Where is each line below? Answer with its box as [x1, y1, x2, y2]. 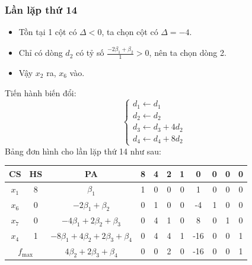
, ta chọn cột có [101, 26, 158, 38]
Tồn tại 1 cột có [18, 26, 77, 38]
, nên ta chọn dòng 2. [149, 46, 227, 59]
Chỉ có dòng [18, 46, 63, 59]
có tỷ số [75, 46, 104, 59]
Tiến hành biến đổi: [5, 86, 76, 99]
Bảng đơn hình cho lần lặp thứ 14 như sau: [5, 144, 161, 157]
